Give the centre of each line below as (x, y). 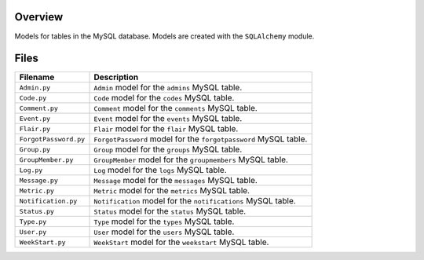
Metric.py (37, 190)
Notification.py (48, 201)
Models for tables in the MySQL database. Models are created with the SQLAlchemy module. (164, 36)
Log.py (31, 170)
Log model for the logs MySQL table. (160, 170)
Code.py (33, 98)
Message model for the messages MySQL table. (176, 181)
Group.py (35, 149)
